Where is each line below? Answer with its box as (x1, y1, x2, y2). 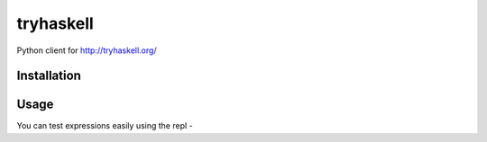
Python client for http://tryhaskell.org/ (16, 45, 157, 56)
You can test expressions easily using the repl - (16, 120, 193, 131)
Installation (16, 68, 81, 84)
